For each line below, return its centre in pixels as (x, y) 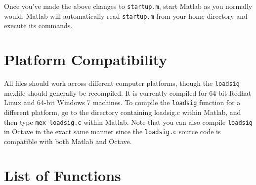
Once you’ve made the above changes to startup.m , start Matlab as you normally (128, 6)
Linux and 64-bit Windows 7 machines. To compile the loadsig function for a (122, 102)
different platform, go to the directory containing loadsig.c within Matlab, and (123, 112)
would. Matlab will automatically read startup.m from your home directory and (126, 16)
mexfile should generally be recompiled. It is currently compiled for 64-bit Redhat (128, 92)
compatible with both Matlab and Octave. (68, 141)
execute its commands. (38, 25)
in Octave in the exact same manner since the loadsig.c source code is (112, 131)
